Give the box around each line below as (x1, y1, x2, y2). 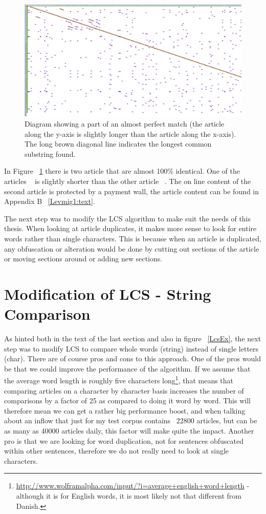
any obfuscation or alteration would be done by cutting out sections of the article (4, 243, 259, 254)
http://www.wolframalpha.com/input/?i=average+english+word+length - (16, 480, 250, 491)
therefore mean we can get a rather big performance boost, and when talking (4, 405, 246, 416)
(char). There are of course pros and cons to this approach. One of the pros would (4, 353, 261, 364)
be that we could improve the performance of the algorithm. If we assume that (4, 363, 251, 374)
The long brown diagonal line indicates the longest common (25, 138, 212, 149)
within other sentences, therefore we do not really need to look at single (4, 445, 229, 456)
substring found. (25, 148, 76, 159)
